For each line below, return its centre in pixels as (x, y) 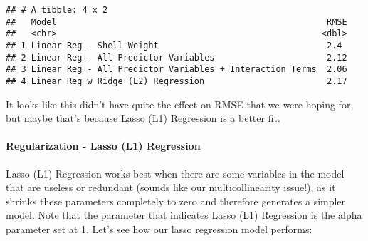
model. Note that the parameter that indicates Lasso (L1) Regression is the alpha (184, 215)
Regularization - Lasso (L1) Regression (103, 146)
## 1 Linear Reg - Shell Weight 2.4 (174, 45)
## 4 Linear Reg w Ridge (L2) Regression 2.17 (177, 81)
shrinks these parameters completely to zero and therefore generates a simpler (176, 201)
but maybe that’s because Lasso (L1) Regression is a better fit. (143, 118)
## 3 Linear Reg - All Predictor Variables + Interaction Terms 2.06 (177, 70)
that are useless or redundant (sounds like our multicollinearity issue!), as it (171, 187)
